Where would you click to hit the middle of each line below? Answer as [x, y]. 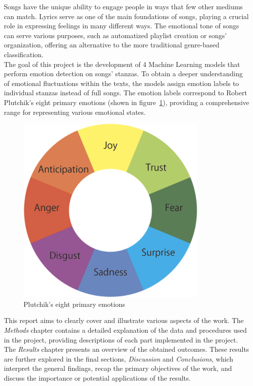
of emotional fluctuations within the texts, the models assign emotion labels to [122, 83]
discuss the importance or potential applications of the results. [97, 377]
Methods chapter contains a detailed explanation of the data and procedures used [126, 330]
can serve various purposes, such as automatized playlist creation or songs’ [116, 35]
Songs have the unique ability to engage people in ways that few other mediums [124, 6]
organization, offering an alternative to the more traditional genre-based [112, 45]
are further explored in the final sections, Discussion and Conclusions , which [119, 358]
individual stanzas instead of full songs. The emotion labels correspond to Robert [126, 93]
